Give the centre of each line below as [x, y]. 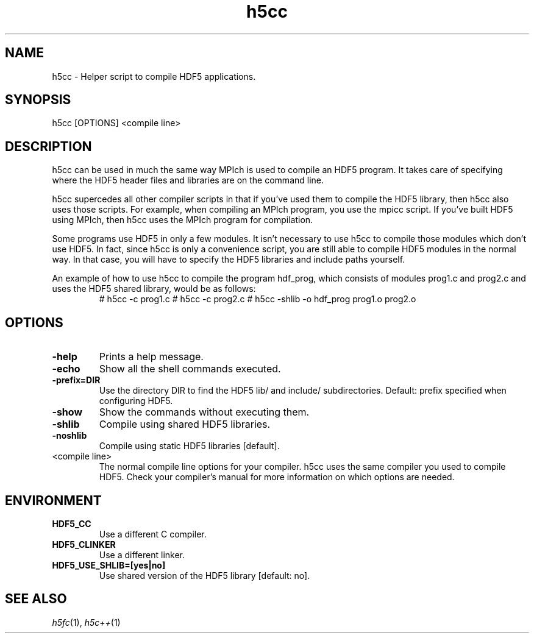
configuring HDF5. [136, 401]
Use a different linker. [142, 555]
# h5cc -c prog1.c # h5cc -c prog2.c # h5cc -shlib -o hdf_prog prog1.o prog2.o [258, 299]
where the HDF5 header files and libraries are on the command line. [188, 180]
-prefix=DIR [76, 380]
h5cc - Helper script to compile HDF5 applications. [154, 76]
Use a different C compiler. [153, 534]
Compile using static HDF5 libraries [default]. [189, 446]
